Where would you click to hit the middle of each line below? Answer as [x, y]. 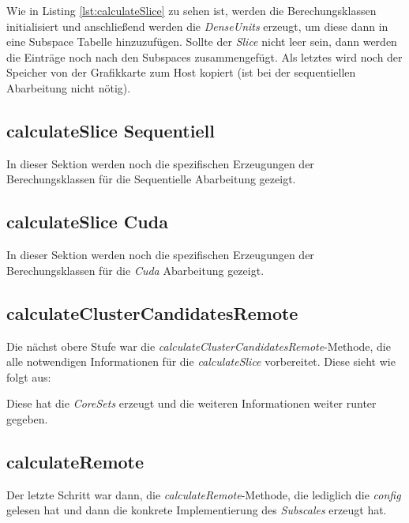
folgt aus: [29, 376]
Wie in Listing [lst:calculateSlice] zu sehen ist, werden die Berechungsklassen [191, 10]
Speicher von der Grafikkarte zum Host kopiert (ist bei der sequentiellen [181, 72]
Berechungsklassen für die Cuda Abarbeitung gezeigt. [135, 270]
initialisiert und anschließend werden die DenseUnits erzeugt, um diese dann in [197, 26]
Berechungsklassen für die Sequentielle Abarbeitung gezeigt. [151, 179]
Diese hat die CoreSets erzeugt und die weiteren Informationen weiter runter [191, 403]
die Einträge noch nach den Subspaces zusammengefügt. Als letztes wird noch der [204, 56]
